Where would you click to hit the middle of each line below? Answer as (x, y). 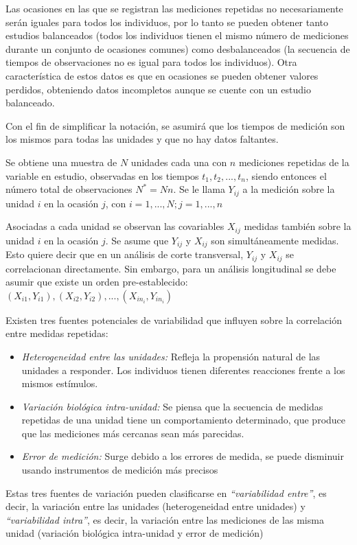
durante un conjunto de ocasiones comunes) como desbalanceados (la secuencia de (178, 48)
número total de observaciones (69, 189)
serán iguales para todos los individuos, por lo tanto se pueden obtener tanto (167, 22)
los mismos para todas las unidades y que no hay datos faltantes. (142, 139)
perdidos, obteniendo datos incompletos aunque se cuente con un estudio (158, 89)
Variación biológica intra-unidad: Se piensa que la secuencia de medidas (172, 406)
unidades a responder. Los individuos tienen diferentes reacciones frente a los (183, 370)
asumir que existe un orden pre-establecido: (97, 282)
